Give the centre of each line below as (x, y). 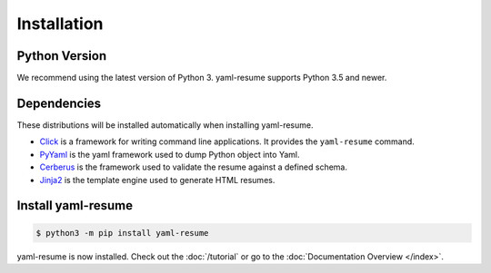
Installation (60, 24)
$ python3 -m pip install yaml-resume (122, 233)
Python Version (62, 56)
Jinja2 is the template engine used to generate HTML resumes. (157, 180)
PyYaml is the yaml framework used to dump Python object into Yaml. (170, 154)
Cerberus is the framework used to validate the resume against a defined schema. (194, 167)
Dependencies (59, 103)
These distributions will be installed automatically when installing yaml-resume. (165, 125)
